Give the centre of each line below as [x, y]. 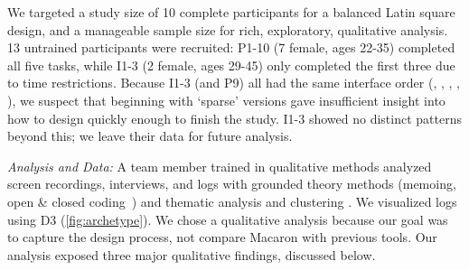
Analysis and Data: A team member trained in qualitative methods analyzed [220, 166]
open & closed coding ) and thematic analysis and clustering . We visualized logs [232, 201]
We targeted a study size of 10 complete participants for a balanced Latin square [231, 12]
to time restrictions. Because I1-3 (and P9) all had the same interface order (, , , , [234, 83]
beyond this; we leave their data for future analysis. [150, 136]
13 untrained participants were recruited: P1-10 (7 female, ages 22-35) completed [231, 47]
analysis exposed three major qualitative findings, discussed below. [192, 254]
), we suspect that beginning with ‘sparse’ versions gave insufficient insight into [226, 100]
